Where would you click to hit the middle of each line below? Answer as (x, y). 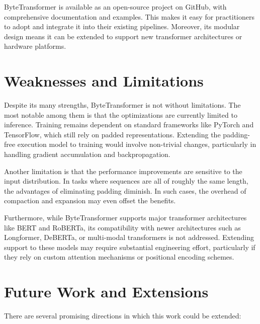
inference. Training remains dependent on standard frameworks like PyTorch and (129, 125)
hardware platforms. (35, 46)
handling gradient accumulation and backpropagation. (87, 154)
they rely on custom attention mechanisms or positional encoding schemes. (119, 257)
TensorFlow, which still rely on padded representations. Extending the (112, 134)
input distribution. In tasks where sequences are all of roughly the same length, (126, 181)
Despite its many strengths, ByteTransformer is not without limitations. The (122, 105)
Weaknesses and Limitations (104, 81)
